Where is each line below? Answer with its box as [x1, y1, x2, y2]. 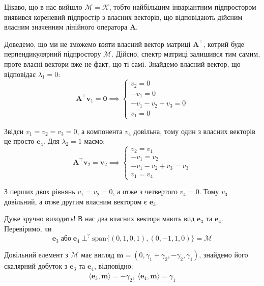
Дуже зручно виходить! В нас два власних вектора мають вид [4, 213, 195, 224]
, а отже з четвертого [112, 186, 178, 197]
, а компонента [77, 125, 123, 136]
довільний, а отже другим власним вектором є [4, 196, 147, 206]
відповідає [4, 68, 36, 79]
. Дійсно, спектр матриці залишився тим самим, [111, 48, 260, 59]
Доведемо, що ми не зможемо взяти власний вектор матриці [4, 38, 191, 49]
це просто [4, 136, 35, 146]
